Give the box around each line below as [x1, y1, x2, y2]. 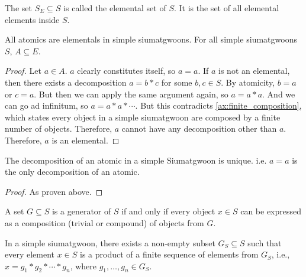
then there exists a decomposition [5, 76, 127, 88]
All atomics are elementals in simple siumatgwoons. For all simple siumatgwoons [5, 33, 297, 45]
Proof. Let [5, 64, 41, 77]
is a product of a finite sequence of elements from [80, 248, 259, 260]
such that [247, 236, 282, 249]
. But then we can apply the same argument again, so [34, 87, 228, 100]
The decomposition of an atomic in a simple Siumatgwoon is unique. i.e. [5, 154, 267, 166]
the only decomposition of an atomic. [5, 165, 140, 178]
